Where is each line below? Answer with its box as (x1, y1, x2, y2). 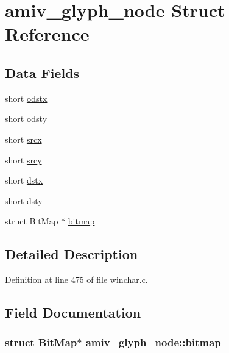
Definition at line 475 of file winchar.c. (5, 273, 148, 286)
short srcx (5, 132, 42, 145)
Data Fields (5, 63, 80, 82)
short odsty (5, 112, 48, 125)
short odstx (5, 91, 48, 104)
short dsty (5, 194, 43, 207)
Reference (5, 21, 90, 46)
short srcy (5, 153, 42, 166)
